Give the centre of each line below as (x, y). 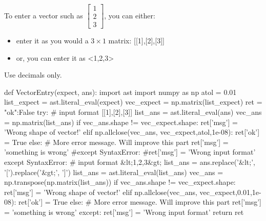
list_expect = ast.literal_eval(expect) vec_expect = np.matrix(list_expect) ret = (133, 102)
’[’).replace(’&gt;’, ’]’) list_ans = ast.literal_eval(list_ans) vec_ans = (114, 172)
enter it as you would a (52, 41)
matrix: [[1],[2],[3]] (136, 41)
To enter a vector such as (44, 15)
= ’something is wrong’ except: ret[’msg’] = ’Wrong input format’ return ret (124, 212)
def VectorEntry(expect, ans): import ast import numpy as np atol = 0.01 (120, 92)
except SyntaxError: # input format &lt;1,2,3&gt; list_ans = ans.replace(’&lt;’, (130, 162)
